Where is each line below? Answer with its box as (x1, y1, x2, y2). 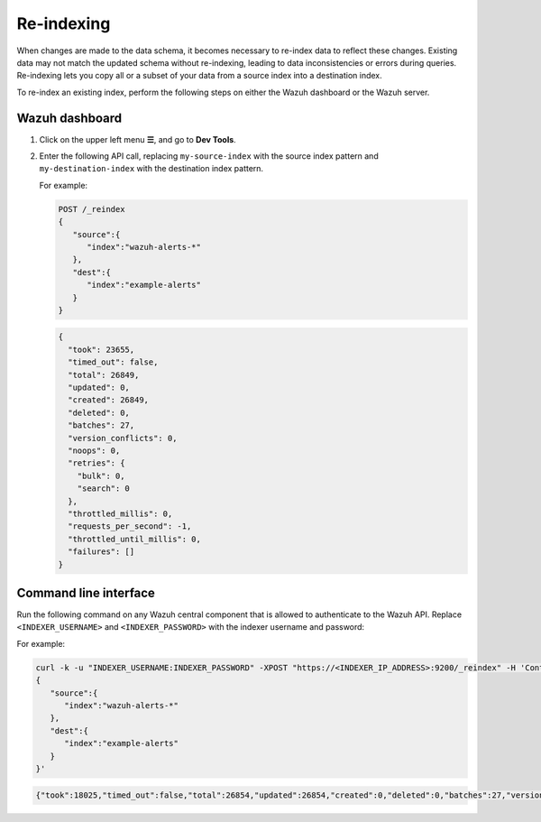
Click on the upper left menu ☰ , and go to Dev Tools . (39, 134, 236, 144)
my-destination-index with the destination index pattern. (39, 163, 264, 174)
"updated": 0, (68, 383, 131, 393)
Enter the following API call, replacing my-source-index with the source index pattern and (39, 151, 379, 162)
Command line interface (16, 585, 155, 600)
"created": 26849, (68, 395, 149, 405)
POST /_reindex (58, 204, 125, 214)
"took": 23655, (68, 344, 135, 355)
